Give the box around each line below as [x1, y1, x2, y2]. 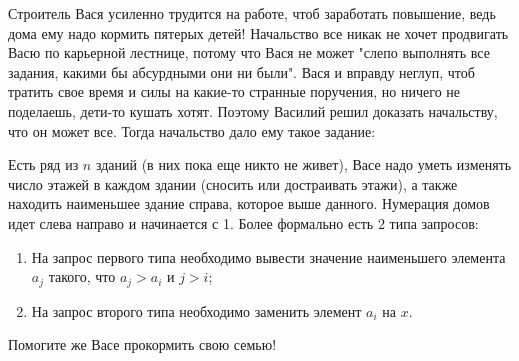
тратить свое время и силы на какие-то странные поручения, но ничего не [8, 81, 461, 102]
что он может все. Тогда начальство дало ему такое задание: [8, 120, 376, 141]
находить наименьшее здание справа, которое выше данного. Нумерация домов [8, 193, 490, 214]
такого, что [48, 266, 116, 287]
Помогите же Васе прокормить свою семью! [8, 334, 277, 355]
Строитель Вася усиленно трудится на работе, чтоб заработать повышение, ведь [8, 3, 496, 23]
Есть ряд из [8, 154, 79, 175]
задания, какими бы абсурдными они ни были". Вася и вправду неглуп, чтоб [8, 61, 475, 82]
